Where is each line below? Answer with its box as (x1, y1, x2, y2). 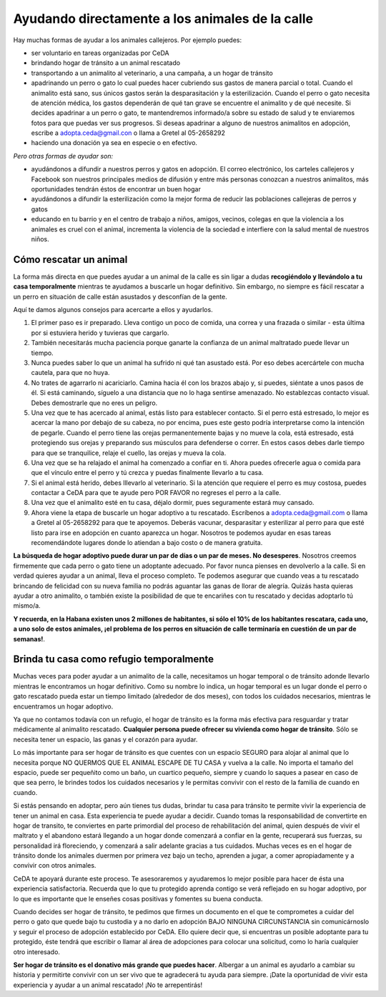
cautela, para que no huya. (31, 369, 110, 377)
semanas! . (13, 634, 46, 643)
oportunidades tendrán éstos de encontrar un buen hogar (31, 185, 202, 194)
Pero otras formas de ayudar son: (13, 151, 114, 160)
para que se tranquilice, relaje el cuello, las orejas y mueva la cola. (31, 449, 227, 457)
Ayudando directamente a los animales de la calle (13, 11, 314, 26)
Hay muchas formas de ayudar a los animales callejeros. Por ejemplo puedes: (13, 36, 242, 44)
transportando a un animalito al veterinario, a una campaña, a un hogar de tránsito (31, 69, 273, 77)
